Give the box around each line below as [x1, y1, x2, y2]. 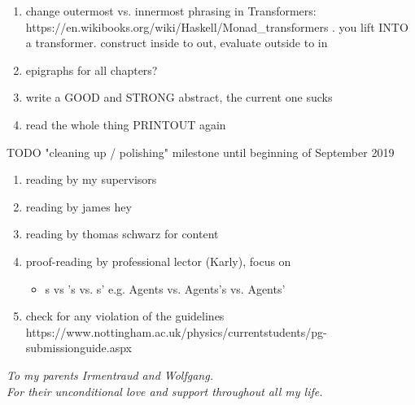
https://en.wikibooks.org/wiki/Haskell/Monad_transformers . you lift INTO [25, 18, 408, 35]
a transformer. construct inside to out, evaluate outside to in [25, 34, 328, 51]
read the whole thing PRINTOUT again [25, 115, 226, 133]
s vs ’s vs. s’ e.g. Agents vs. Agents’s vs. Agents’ [45, 280, 286, 297]
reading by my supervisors [25, 171, 157, 188]
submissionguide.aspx [25, 339, 133, 356]
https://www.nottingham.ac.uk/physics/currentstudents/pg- [25, 323, 327, 340]
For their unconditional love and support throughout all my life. [7, 382, 323, 399]
